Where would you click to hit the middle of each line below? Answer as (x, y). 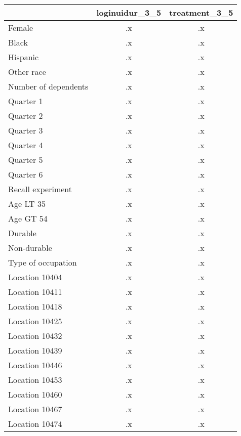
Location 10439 (35, 350)
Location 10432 (35, 336)
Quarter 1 (26, 101)
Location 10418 (35, 306)
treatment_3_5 (201, 12)
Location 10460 (35, 394)
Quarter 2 (26, 116)
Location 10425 (35, 321)
